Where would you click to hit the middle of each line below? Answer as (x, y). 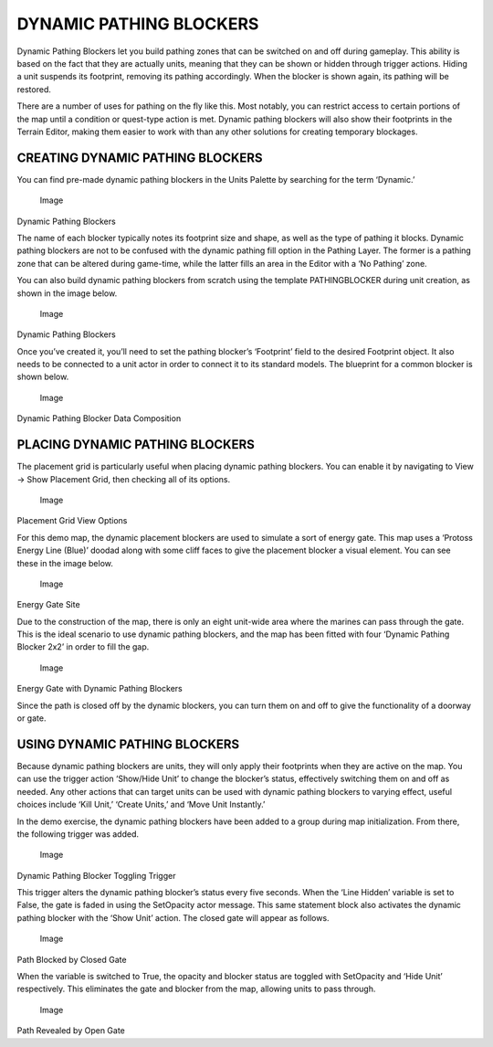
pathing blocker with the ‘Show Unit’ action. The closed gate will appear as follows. (173, 917)
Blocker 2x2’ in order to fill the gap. (83, 647)
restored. (34, 89)
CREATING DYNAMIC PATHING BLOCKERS (140, 158)
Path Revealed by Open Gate (71, 1031)
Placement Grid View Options (72, 521)
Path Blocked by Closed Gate (72, 959)
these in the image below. (65, 563)
